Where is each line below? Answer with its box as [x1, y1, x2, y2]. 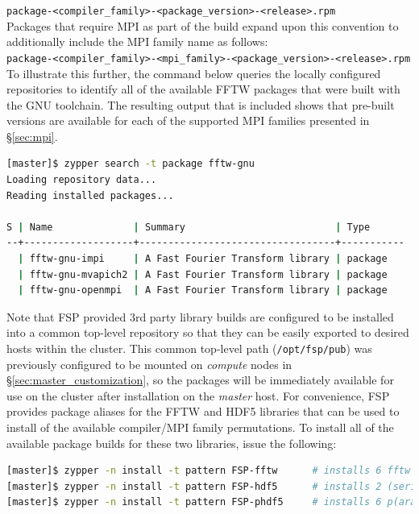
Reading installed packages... [6, 189, 174, 201]
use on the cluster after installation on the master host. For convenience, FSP [6, 387, 390, 404]
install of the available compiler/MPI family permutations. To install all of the [6, 419, 394, 436]
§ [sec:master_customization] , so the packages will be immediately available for [6, 371, 394, 388]
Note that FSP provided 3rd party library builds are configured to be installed [6, 308, 394, 325]
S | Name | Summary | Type [6, 221, 371, 233]
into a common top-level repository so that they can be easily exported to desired [6, 324, 409, 341]
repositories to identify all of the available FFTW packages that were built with [6, 81, 400, 97]
